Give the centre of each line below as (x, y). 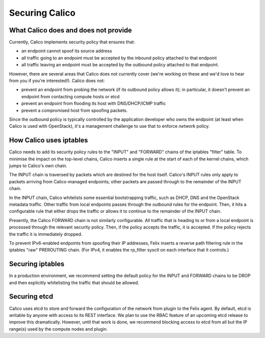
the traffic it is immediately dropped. (46, 234)
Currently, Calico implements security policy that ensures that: (72, 42)
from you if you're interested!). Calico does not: (57, 81)
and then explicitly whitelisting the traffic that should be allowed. (74, 282)
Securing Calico (42, 13)
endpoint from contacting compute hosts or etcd (70, 96)
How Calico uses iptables (49, 140)
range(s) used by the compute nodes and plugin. (58, 329)
